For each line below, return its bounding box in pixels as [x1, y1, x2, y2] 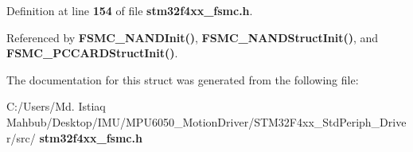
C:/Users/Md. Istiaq [6, 98, 106, 115]
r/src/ [6, 129, 36, 146]
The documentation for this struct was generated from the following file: [6, 71, 359, 88]
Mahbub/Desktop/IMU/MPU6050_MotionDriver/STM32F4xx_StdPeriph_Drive [6, 113, 407, 130]
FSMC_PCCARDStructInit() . [6, 45, 178, 61]
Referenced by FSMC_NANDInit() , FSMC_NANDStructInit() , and [6, 29, 379, 45]
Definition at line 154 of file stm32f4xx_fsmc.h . [6, 2, 253, 18]
